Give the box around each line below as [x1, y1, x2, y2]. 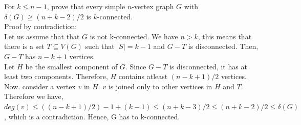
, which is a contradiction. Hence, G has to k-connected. [4, 111, 180, 121]
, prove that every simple [47, 1, 125, 11]
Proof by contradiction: [4, 21, 77, 32]
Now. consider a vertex [4, 81, 76, 91]
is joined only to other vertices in [108, 81, 212, 91]
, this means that [198, 31, 252, 41]
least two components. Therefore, [4, 71, 108, 82]
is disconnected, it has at [169, 61, 247, 71]
